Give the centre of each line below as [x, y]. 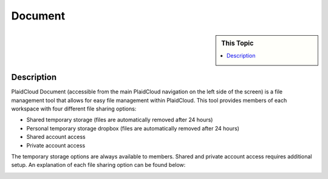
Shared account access [56, 137]
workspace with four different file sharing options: [74, 109]
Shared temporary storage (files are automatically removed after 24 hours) [120, 120]
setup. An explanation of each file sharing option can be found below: [98, 165]
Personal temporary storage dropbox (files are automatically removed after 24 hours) [133, 128]
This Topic [237, 43]
